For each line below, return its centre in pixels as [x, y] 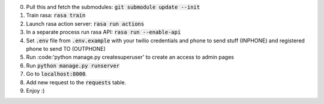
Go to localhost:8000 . [56, 74]
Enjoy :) [35, 90]
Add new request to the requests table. [76, 82]
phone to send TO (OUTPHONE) [66, 48]
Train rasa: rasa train [56, 16]
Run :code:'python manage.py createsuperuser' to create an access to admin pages [130, 57]
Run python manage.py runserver [73, 65]
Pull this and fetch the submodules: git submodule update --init [113, 7]
